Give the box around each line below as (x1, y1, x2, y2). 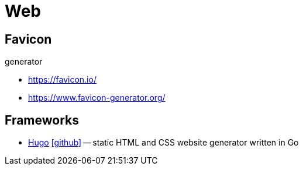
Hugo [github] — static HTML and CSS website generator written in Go (28, 137, 299, 148)
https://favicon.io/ (28, 75, 97, 85)
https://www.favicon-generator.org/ (28, 93, 166, 103)
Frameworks (5, 112, 80, 127)
